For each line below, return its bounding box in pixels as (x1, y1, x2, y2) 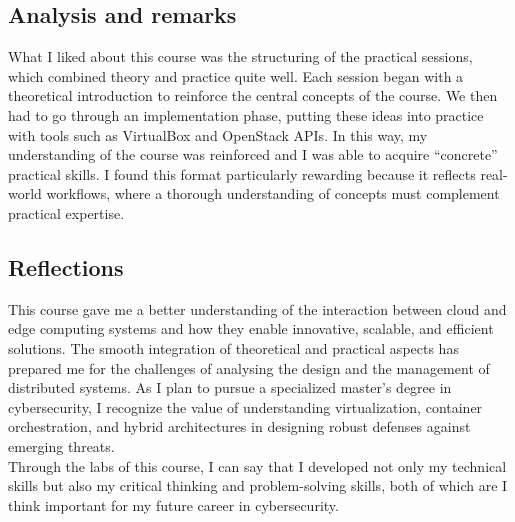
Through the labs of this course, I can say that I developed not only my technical (8, 455, 507, 476)
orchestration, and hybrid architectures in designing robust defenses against (8, 416, 471, 437)
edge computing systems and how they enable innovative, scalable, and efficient (8, 318, 494, 339)
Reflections (8, 251, 124, 282)
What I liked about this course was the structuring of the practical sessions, (8, 46, 473, 67)
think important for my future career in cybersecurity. (8, 494, 339, 515)
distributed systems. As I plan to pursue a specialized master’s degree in (8, 377, 452, 398)
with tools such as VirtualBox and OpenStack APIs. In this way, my (8, 124, 428, 145)
